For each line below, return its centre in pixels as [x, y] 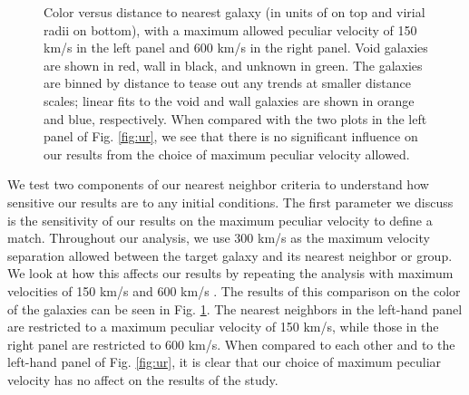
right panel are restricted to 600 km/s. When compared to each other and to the [231, 344]
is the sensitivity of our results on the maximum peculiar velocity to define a [220, 220]
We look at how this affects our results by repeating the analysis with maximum [230, 273]
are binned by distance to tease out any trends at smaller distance [227, 83]
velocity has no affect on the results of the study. [143, 379]
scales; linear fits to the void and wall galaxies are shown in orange [229, 100]
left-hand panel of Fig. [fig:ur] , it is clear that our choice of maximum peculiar [225, 362]
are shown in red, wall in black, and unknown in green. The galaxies [233, 65]
